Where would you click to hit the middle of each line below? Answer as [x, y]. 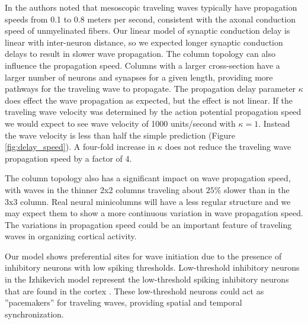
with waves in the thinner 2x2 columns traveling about [104, 189]
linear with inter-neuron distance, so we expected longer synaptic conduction [144, 42]
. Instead [274, 123]
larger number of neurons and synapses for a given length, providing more [139, 77]
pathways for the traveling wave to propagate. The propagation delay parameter [150, 89]
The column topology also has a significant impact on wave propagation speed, [148, 178]
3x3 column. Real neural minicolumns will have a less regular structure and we [148, 201]
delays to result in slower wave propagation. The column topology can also [140, 54]
